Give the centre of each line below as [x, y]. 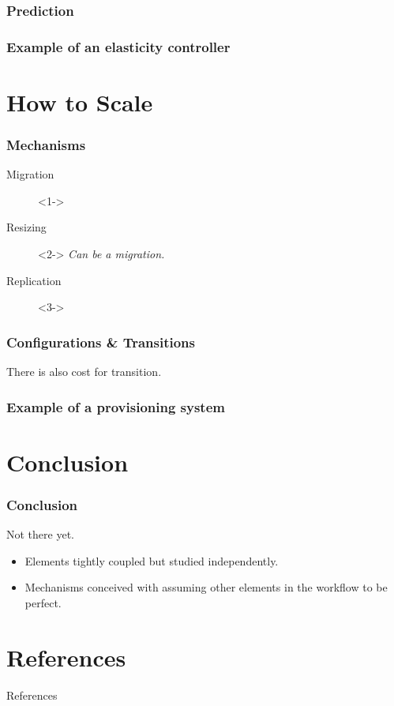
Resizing [26, 227]
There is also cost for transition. [84, 372]
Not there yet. [40, 534]
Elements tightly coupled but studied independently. [152, 560]
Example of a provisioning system [116, 406]
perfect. [43, 602]
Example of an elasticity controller [118, 46]
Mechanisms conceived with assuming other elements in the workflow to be [206, 587]
